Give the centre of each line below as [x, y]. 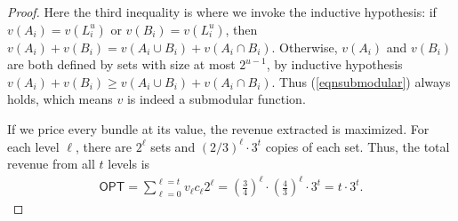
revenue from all [51, 164]
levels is [129, 164]
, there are [104, 146]
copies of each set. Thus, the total [358, 146]
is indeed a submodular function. [216, 99]
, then [241, 29]
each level [33, 146]
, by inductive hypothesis [334, 64]
